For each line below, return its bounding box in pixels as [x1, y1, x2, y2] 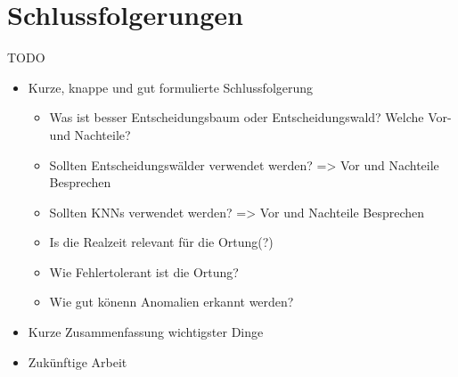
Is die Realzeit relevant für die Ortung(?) [49, 233, 274, 251]
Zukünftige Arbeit [28, 352, 127, 371]
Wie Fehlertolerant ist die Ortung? [49, 262, 239, 281]
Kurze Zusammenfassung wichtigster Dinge [28, 323, 264, 341]
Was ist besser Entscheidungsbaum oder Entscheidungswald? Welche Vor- [49, 108, 452, 127]
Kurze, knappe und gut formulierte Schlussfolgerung [28, 78, 314, 96]
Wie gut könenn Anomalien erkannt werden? [49, 292, 294, 311]
